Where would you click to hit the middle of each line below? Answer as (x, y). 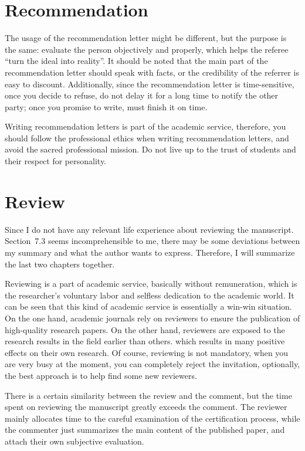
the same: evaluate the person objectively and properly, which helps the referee (147, 49)
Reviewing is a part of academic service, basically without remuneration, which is (151, 284)
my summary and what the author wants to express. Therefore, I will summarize (150, 252)
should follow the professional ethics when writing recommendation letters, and (147, 138)
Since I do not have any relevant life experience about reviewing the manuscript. (149, 229)
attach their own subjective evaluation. (74, 441)
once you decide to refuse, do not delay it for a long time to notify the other (142, 95)
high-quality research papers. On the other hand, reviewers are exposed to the (145, 329)
